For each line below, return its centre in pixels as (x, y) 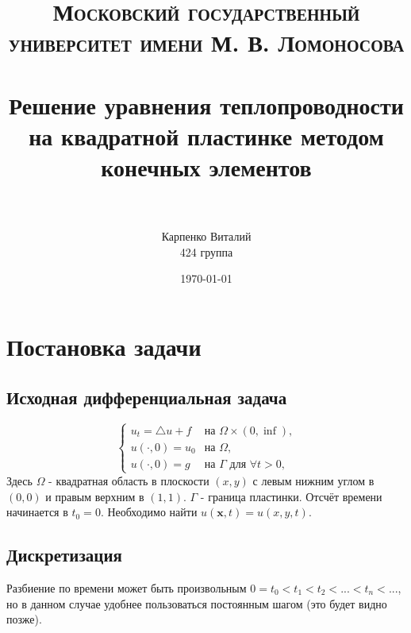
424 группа (206, 251)
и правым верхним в (95, 496)
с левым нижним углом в (313, 481)
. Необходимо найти (149, 512)
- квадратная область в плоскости (129, 481)
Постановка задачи (104, 347)
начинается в (37, 512)
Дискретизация (64, 555)
